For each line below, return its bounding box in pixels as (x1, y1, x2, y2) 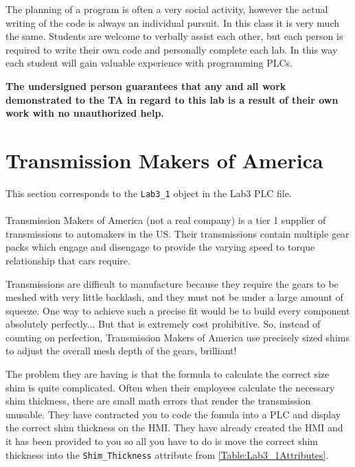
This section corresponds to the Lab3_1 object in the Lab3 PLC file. (5, 185, 292, 200)
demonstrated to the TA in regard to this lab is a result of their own (5, 92, 339, 106)
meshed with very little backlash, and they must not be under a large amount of (5, 290, 343, 304)
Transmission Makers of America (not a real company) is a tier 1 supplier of (5, 213, 326, 227)
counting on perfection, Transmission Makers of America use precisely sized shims (5, 330, 350, 344)
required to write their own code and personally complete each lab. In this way (5, 42, 338, 56)
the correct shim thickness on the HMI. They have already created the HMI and (5, 420, 343, 435)
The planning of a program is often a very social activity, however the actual (5, 2, 328, 16)
